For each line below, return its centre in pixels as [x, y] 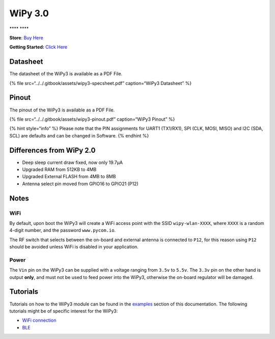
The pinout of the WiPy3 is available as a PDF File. [62, 110]
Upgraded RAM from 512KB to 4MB [59, 169]
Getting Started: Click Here [38, 47]
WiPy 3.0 [29, 13]
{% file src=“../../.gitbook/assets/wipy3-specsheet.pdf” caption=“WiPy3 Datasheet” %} [101, 83]
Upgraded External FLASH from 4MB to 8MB [69, 177]
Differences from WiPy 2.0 [52, 150]
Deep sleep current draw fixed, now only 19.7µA [73, 162]
